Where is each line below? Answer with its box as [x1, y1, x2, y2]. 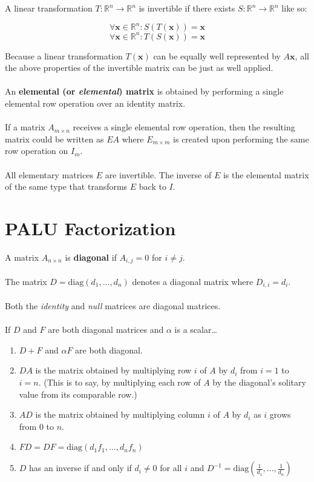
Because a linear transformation [5, 49, 123, 62]
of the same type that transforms [5, 180, 128, 193]
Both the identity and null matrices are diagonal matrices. [5, 299, 221, 312]
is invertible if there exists [139, 2, 235, 14]
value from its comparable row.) [19, 387, 137, 400]
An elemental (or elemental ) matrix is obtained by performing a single [5, 85, 284, 98]
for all [160, 461, 182, 474]
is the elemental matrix [223, 168, 309, 181]
